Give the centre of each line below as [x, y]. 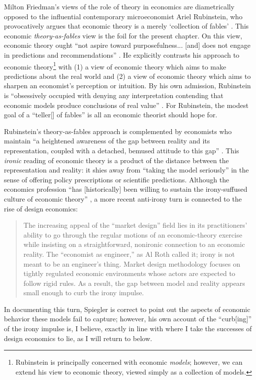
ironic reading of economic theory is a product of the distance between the [116, 160]
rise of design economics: [41, 208]
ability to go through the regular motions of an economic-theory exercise [133, 234]
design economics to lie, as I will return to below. [78, 338]
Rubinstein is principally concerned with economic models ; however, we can [129, 362]
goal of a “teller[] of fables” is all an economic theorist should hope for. [111, 115]
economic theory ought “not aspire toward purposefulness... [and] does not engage [127, 45]
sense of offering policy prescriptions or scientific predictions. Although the [117, 179]
